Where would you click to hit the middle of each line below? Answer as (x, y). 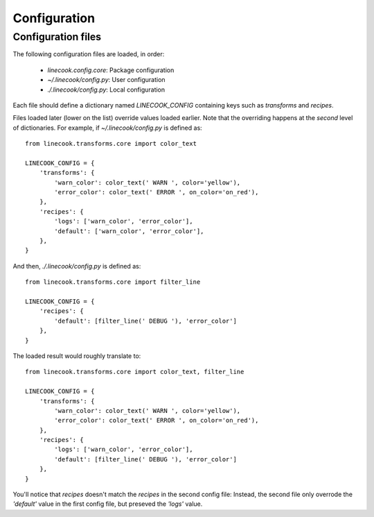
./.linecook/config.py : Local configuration (106, 90)
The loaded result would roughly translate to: (77, 356)
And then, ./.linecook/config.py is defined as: (77, 266)
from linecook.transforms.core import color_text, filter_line (135, 372)
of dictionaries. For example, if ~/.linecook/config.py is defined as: (107, 128)
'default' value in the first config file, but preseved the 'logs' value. (108, 504)
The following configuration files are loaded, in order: (89, 54)
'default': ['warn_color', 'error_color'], (129, 231)
